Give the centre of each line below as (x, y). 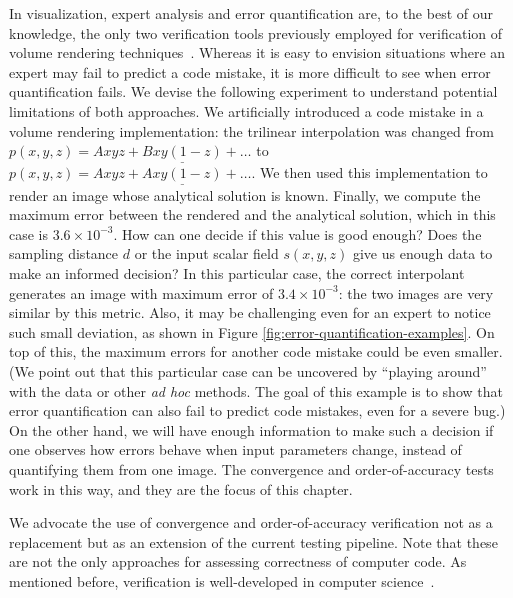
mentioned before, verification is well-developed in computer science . (222, 580)
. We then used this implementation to (369, 172)
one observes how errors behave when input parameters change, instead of (235, 449)
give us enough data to (422, 253)
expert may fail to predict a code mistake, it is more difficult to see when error (250, 71)
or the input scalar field (206, 253)
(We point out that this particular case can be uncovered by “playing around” (248, 370)
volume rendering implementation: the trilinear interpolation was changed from (251, 130)
